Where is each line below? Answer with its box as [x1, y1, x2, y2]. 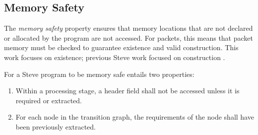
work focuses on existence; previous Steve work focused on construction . [4, 52, 225, 62]
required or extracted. [15, 95, 82, 105]
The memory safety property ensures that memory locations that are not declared [4, 23, 253, 33]
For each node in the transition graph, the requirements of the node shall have [15, 112, 254, 122]
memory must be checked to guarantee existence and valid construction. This [4, 42, 239, 53]
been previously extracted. [15, 121, 96, 132]
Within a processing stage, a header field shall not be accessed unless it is [15, 85, 240, 96]
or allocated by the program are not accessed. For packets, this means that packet [4, 32, 253, 43]
